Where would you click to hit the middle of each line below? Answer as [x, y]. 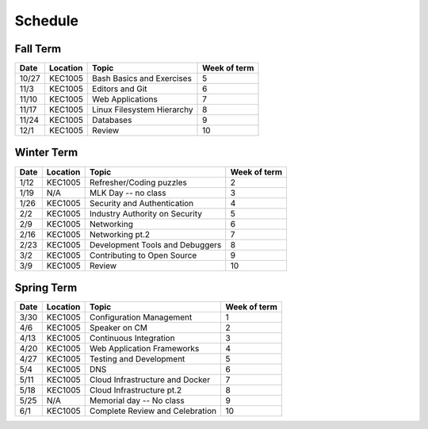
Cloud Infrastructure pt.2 [136, 390]
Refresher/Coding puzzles [139, 182]
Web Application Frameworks [145, 349]
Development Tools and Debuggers [156, 244]
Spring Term [46, 288]
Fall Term [38, 49]
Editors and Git [120, 89]
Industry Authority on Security [146, 213]
